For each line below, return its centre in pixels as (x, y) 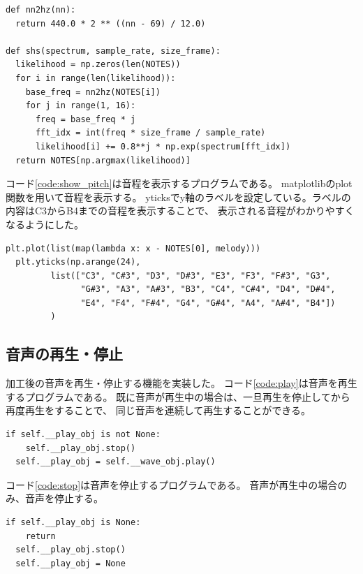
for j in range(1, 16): (81, 106)
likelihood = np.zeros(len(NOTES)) (98, 65)
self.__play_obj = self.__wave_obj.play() (116, 462)
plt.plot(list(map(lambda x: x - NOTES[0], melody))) (133, 248)
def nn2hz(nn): (41, 10)
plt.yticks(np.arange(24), (78, 262)
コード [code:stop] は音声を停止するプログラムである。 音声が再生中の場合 (172, 484)
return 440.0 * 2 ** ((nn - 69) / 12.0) (111, 23)
